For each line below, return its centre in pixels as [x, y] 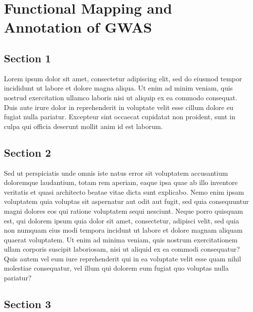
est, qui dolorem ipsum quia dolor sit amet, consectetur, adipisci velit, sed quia [122, 220]
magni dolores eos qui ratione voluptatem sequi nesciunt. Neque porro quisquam [124, 211]
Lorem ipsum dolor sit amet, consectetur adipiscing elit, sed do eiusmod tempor [123, 78]
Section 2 [27, 152]
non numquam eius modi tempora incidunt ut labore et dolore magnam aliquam [123, 230]
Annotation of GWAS [78, 27]
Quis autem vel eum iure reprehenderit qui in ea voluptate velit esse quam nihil [123, 258]
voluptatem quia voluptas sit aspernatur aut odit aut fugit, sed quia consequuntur [126, 201]
